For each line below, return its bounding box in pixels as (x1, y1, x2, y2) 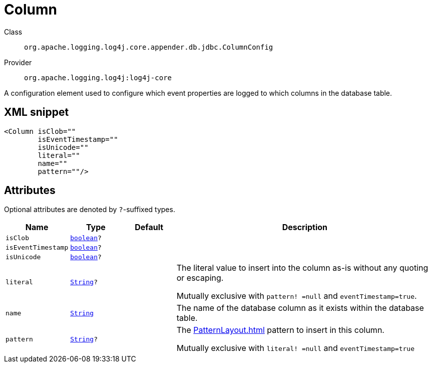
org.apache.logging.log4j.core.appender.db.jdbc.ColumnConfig (24, 43, 273, 51)
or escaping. (176, 273, 224, 283)
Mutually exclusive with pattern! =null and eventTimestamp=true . (176, 291, 417, 301)
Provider (4, 58, 32, 67)
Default (135, 222, 164, 233)
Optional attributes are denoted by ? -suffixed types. (4, 205, 175, 214)
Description (282, 222, 328, 233)
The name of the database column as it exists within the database (176, 303, 424, 313)
